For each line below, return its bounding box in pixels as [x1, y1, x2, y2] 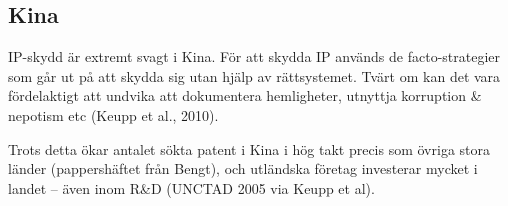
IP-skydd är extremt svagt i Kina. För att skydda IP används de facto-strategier [8, 46, 501, 67]
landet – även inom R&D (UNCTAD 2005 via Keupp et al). [8, 177, 375, 198]
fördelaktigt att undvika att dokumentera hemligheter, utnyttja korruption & [8, 85, 482, 106]
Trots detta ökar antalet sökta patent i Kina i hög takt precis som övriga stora [8, 138, 491, 159]
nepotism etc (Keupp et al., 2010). [8, 104, 219, 125]
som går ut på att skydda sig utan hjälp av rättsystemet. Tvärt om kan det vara [8, 65, 501, 86]
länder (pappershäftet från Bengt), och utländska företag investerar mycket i [8, 158, 478, 179]
